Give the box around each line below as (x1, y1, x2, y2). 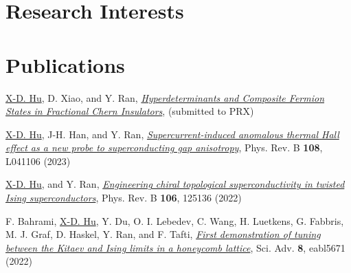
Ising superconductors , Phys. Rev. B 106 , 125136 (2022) (5, 190, 242, 205)
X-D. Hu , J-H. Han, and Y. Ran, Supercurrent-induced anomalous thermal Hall (5, 127, 339, 141)
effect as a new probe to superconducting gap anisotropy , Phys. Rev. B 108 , (5, 140, 323, 155)
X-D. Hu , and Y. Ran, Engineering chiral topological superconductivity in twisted (5, 177, 345, 191)
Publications (5, 50, 125, 78)
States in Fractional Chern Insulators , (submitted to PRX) (5, 104, 254, 118)
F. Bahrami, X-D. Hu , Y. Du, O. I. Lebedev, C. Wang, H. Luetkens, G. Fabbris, (5, 213, 344, 228)
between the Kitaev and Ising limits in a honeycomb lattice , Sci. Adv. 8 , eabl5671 (5, 240, 346, 254)
